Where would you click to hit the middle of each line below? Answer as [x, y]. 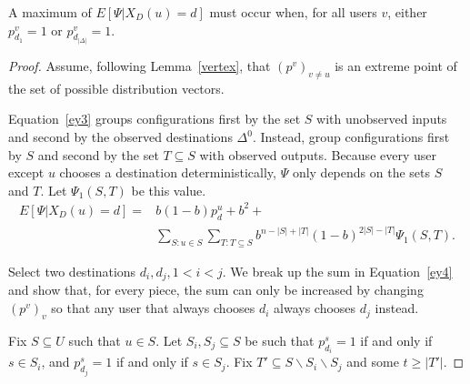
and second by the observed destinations [120, 137]
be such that [280, 340]
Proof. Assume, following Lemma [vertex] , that [140, 66]
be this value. [169, 190]
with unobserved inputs [382, 119]
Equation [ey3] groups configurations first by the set [155, 119]
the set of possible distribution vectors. [116, 88]
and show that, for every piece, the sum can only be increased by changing [216, 290]
